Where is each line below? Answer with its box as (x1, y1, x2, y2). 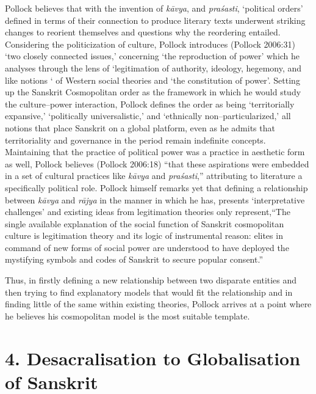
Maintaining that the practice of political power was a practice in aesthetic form (5, 145, 305, 158)
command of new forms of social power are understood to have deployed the (5, 241, 289, 254)
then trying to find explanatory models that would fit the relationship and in (5, 285, 293, 298)
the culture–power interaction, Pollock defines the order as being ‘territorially (5, 97, 295, 110)
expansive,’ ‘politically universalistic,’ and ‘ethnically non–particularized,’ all (5, 109, 291, 122)
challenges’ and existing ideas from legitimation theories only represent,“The (5, 205, 290, 218)
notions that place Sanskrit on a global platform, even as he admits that (5, 121, 275, 134)
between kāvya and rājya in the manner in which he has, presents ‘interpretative (5, 193, 305, 206)
